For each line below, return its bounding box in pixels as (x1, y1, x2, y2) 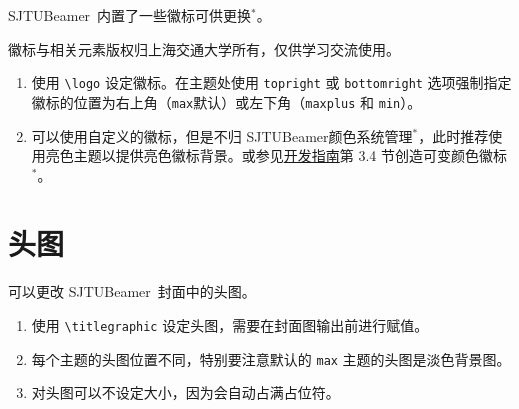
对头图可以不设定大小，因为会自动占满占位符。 (31, 382, 340, 403)
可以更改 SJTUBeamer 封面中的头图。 (8, 281, 256, 302)
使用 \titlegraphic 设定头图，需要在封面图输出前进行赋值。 (31, 315, 429, 335)
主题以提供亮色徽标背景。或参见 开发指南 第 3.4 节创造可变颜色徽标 (73, 145, 508, 166)
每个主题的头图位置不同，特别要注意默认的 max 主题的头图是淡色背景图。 (31, 348, 511, 369)
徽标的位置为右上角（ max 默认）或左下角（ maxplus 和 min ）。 (31, 91, 422, 112)
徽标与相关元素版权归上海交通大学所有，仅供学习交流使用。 (8, 38, 400, 59)
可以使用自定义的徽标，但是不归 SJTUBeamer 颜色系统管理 (31, 125, 413, 146)
